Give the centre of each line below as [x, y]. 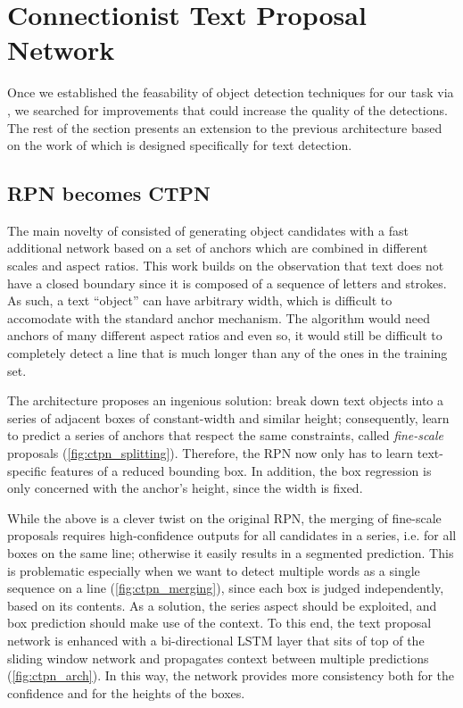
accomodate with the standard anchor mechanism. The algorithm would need [219, 317]
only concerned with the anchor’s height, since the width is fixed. [185, 488]
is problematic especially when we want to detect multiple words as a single [214, 570]
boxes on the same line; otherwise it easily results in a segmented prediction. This [231, 552]
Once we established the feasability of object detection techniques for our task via [231, 92]
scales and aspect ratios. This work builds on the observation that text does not [226, 266]
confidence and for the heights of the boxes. [126, 692]
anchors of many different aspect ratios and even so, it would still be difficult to [225, 335]
